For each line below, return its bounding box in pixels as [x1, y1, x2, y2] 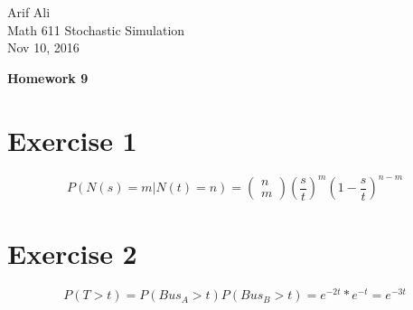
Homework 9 [7, 68, 89, 87]
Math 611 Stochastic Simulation [7, 20, 185, 39]
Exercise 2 [7, 235, 137, 272]
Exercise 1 [7, 121, 137, 158]
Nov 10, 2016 [7, 38, 80, 57]
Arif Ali [7, 3, 51, 21]
